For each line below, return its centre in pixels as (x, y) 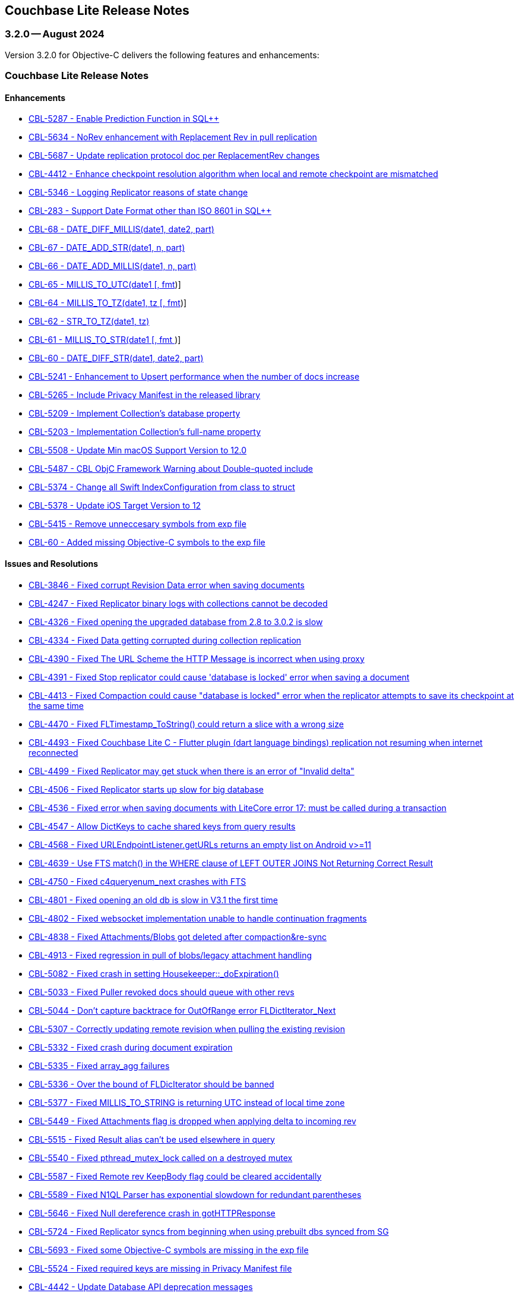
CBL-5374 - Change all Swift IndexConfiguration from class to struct (162, 487)
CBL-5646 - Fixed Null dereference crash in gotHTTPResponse (152, 1213)
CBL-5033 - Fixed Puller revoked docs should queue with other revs (162, 992)
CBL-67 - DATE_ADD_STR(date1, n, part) (107, 248)
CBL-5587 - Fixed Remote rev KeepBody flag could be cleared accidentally (175, 1176)
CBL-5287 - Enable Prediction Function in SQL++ (124, 119)
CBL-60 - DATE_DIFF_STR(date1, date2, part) (116, 358)
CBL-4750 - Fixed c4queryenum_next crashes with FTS (137, 881)
